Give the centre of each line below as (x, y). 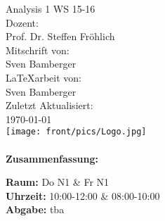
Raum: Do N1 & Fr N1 (58, 182)
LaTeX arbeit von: (44, 77)
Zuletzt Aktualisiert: (49, 105)
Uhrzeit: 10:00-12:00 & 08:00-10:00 (83, 195)
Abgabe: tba (35, 209)
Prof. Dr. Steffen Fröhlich (60, 36)
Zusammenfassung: (52, 158)
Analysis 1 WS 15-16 (51, 8)
